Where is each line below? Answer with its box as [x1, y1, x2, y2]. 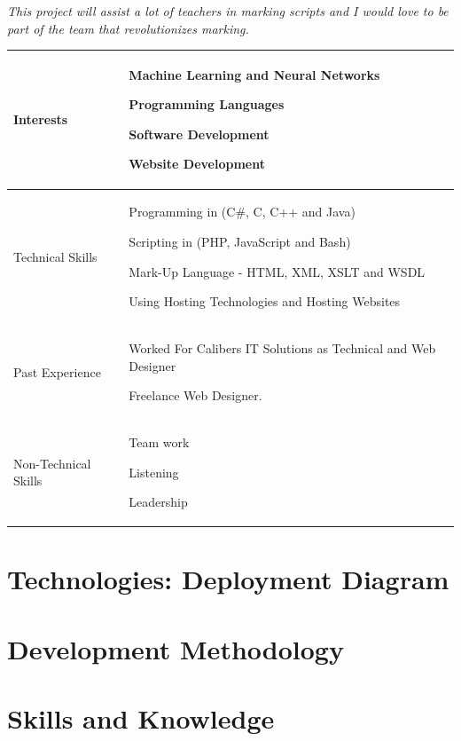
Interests [13, 110, 68, 129]
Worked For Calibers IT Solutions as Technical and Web [129, 338, 436, 357]
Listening [129, 462, 179, 481]
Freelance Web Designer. [129, 386, 262, 405]
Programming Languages [129, 95, 285, 114]
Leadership [129, 493, 188, 511]
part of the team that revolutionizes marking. [7, 19, 249, 37]
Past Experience [13, 362, 101, 381]
